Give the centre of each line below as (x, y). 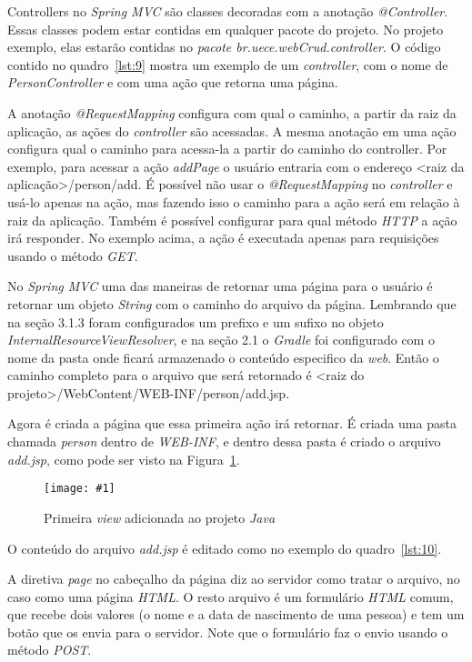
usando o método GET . (73, 255)
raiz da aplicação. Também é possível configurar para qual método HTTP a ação (232, 220)
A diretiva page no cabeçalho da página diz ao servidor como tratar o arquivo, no (234, 579)
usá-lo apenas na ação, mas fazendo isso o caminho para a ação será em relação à (234, 201)
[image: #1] (80, 489)
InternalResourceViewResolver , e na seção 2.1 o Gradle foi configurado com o (221, 340)
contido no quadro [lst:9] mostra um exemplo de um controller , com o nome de (228, 64)
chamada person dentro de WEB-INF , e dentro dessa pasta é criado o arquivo (224, 441)
